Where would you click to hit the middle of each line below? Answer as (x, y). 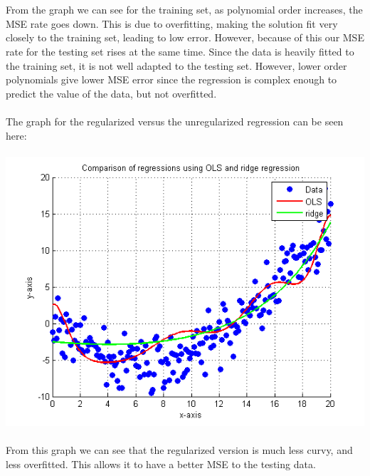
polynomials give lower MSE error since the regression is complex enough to (171, 79)
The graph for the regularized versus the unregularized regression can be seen (175, 121)
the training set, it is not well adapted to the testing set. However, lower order (176, 65)
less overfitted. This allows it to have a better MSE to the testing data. (161, 464)
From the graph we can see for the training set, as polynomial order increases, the (184, 10)
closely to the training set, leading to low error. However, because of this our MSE (185, 37)
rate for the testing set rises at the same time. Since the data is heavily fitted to (180, 51)
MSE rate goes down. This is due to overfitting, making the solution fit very (172, 23)
